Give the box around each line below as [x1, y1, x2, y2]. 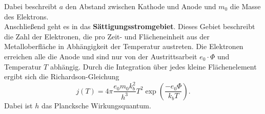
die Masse [230, 1, 261, 11]
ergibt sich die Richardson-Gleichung [4, 71, 119, 82]
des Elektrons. [4, 11, 49, 21]
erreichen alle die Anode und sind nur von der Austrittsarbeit [4, 51, 197, 61]
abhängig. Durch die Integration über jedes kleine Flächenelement [50, 61, 257, 72]
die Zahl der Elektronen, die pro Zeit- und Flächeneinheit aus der [4, 31, 210, 41]
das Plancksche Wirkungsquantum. [41, 100, 151, 110]
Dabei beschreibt [4, 1, 57, 11]
